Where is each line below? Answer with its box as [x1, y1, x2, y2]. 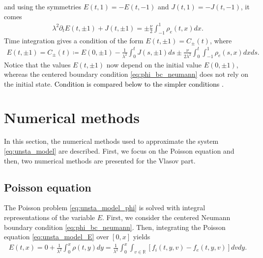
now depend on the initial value [106, 59, 202, 69]
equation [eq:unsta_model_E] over [4, 231, 109, 242]
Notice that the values [4, 59, 71, 69]
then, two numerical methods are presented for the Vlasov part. [4, 155, 196, 165]
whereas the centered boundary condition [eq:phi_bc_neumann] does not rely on [4, 69, 248, 79]
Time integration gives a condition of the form [4, 35, 144, 45]
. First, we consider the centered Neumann [102, 212, 231, 222]
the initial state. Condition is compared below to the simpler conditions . [4, 78, 224, 89]
